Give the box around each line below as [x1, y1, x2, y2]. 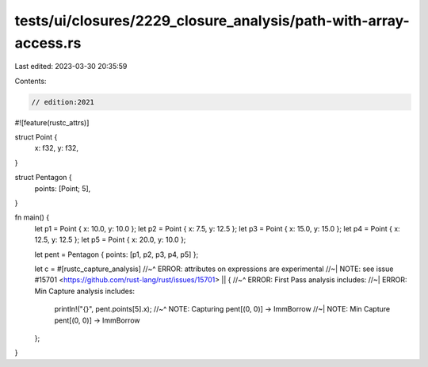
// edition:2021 [31, 97, 95, 106]
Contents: [14, 76, 47, 86]
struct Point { [14, 132, 58, 142]
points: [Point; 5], [34, 183, 91, 193]
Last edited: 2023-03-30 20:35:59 [14, 62, 128, 71]
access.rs [14, 34, 82, 52]
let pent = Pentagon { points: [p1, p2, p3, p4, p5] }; [34, 250, 199, 259]
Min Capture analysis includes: [34, 286, 135, 296]
